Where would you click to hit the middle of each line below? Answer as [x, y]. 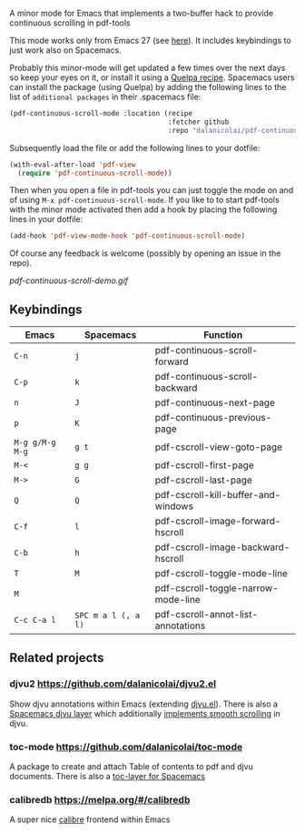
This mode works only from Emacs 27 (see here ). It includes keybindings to [151, 41]
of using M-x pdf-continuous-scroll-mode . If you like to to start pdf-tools [144, 200]
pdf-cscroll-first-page [204, 465]
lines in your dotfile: [46, 219]
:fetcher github [198, 122]
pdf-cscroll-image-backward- [222, 547]
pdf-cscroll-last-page [203, 480]
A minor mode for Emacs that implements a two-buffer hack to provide [142, 13]
